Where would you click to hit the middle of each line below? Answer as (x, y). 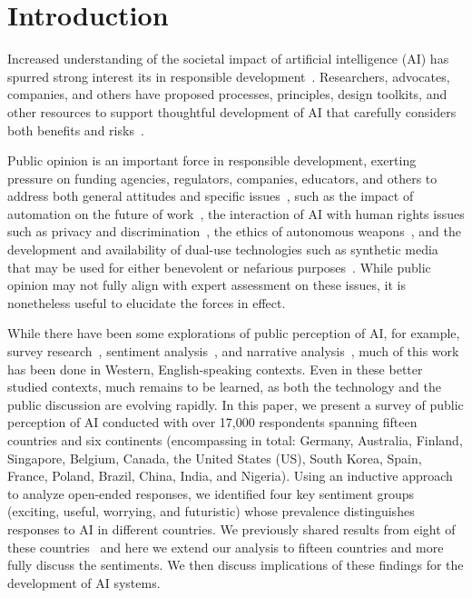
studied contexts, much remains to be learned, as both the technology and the (224, 387)
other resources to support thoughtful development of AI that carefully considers (232, 111)
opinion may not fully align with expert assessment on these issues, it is (206, 285)
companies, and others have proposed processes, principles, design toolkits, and (227, 94)
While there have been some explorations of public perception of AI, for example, (234, 333)
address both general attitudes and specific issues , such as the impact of (211, 196)
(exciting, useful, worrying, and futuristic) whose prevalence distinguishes (211, 511)
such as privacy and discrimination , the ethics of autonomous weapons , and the (234, 231)
